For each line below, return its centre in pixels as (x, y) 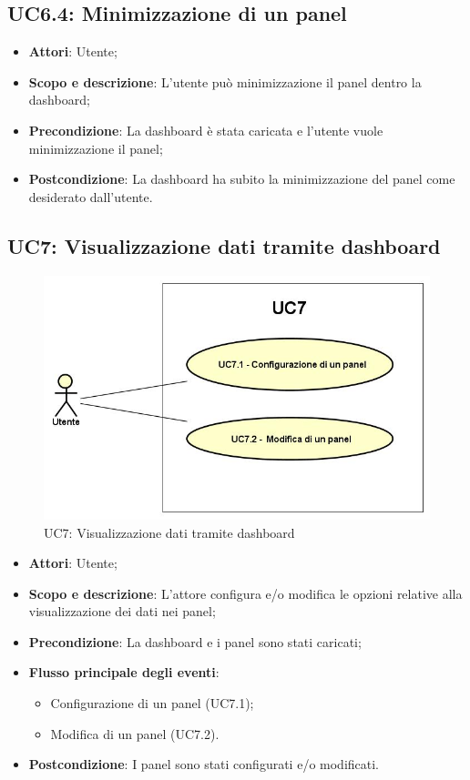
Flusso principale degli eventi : (124, 672)
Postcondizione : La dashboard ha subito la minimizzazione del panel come (242, 179)
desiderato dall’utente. (91, 196)
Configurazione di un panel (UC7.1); (152, 703)
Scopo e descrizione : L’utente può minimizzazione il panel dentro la (225, 81)
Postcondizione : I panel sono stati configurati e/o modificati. (204, 764)
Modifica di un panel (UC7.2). (135, 733)
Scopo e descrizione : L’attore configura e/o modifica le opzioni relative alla (245, 593)
